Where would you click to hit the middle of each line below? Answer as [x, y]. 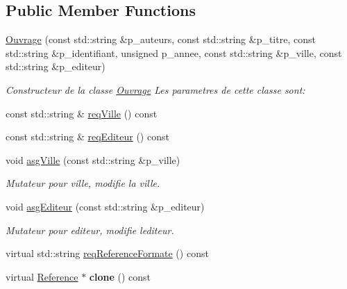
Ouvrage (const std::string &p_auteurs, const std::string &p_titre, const [161, 39]
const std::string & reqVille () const [82, 113]
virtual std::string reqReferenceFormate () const [107, 253]
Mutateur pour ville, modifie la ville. [83, 183]
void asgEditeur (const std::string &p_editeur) [105, 206]
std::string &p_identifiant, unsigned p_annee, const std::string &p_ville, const [174, 52]
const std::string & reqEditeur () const [87, 137]
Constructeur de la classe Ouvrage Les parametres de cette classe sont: [155, 89]
